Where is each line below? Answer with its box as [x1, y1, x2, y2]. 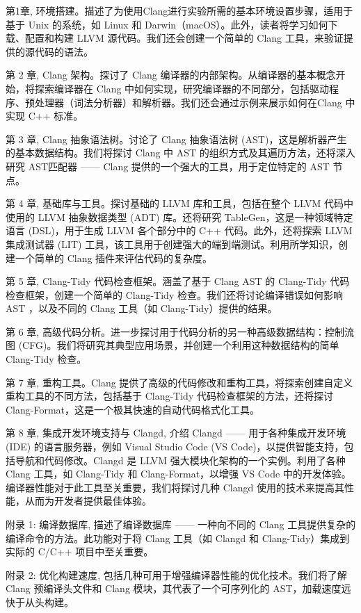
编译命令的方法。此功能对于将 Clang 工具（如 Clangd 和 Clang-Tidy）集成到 [6, 530, 350, 545]
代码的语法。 [34, 44, 93, 58]
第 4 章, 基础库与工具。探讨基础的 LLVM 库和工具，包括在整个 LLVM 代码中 [6, 196, 354, 211]
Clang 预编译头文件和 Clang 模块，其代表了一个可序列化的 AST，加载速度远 [6, 581, 351, 596]
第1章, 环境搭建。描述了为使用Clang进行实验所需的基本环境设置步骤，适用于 [6, 3, 353, 17]
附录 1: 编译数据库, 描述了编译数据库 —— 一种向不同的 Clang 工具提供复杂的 [6, 517, 356, 531]
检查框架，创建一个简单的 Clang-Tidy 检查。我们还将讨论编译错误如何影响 [6, 287, 343, 302]
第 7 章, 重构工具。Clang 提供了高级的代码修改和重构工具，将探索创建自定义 [6, 375, 353, 389]
